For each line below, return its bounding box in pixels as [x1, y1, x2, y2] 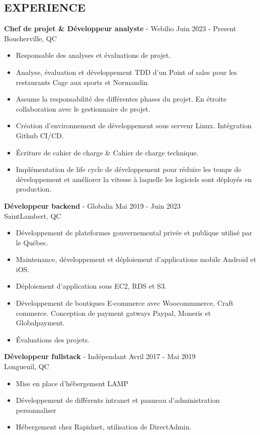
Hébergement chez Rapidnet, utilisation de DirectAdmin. [16, 421, 192, 432]
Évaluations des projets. [16, 334, 90, 344]
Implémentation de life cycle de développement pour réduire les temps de [16, 164, 241, 175]
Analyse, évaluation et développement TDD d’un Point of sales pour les [16, 66, 237, 77]
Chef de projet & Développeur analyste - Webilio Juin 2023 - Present [4, 23, 236, 34]
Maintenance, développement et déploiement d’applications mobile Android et [16, 254, 256, 265]
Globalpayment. [16, 317, 65, 328]
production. [16, 184, 52, 194]
